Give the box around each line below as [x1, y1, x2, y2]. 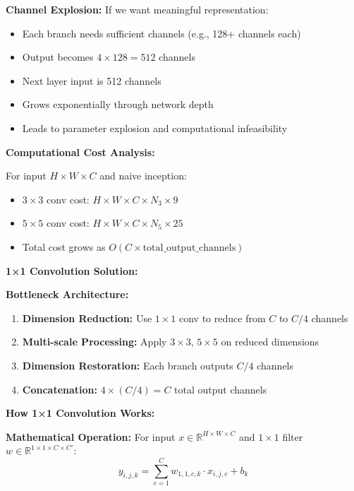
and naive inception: [99, 168, 187, 183]
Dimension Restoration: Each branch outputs [22, 357, 233, 372]
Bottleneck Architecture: [6, 287, 129, 302]
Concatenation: [22, 381, 98, 396]
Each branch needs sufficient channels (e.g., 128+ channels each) [22, 25, 301, 40]
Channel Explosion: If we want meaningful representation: [6, 2, 269, 16]
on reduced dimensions [221, 334, 319, 349]
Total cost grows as [22, 239, 106, 254]
